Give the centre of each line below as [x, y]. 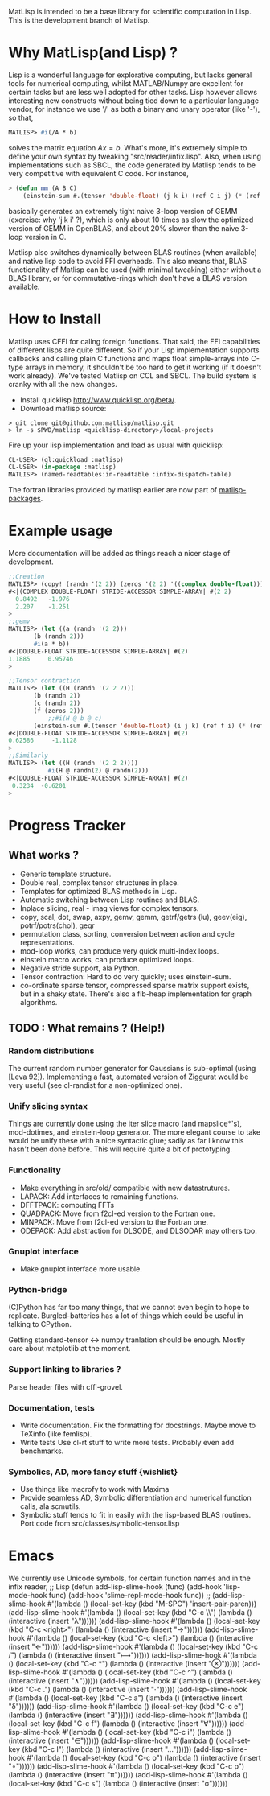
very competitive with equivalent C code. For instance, [98, 173]
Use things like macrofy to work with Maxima [94, 1489]
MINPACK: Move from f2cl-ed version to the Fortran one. [114, 1221]
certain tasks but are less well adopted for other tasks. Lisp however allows [133, 92]
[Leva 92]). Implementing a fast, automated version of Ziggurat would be [129, 1077]
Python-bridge [38, 1289]
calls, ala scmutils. [50, 1506]
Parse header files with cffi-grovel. [65, 1386]
